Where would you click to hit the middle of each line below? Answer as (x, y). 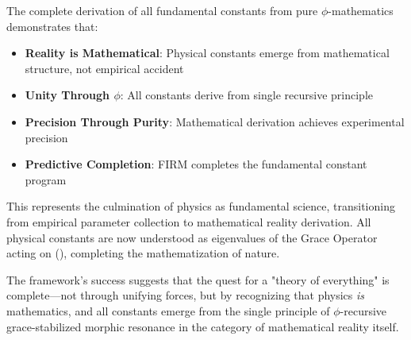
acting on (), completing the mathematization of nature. (143, 253)
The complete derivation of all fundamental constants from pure (162, 10)
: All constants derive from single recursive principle (246, 95)
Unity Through (67, 95)
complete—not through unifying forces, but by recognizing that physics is (186, 295)
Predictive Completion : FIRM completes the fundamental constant (196, 164)
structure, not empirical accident (104, 68)
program (46, 179)
